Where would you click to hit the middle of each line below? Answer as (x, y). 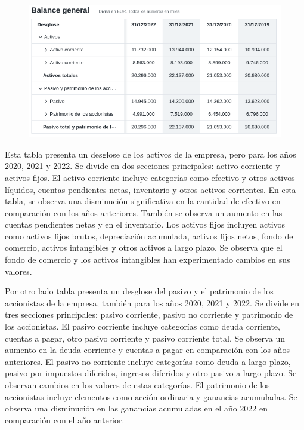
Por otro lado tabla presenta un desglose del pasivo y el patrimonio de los (139, 291)
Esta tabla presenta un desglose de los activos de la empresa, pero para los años (151, 154)
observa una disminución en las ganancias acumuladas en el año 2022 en (137, 408)
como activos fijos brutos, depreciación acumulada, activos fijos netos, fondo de (149, 236)
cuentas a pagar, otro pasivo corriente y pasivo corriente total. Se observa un (145, 338)
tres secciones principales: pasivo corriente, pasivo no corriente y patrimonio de (149, 314)
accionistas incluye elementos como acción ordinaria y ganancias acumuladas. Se (151, 396)
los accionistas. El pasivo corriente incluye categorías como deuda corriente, (142, 326)
